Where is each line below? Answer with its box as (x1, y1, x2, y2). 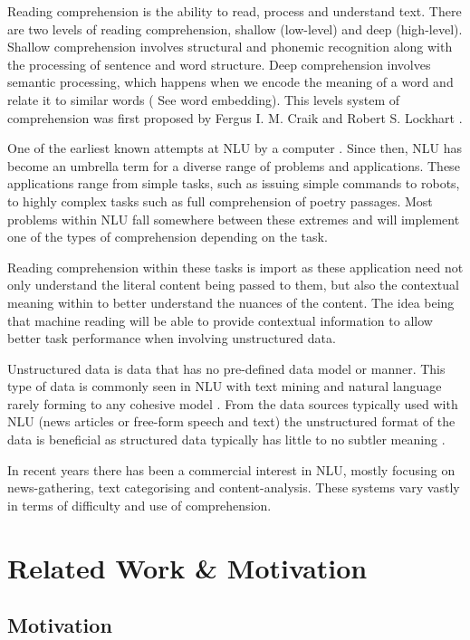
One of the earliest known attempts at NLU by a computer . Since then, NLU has (7, 139, 462, 158)
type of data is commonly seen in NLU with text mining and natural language (7, 377, 442, 396)
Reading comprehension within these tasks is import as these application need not (7, 257, 464, 276)
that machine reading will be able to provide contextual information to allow (7, 310, 433, 330)
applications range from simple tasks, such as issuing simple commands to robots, (7, 174, 460, 193)
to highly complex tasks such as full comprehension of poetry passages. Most (7, 191, 433, 210)
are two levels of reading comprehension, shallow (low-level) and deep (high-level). (7, 19, 463, 38)
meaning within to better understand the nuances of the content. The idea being (7, 292, 455, 311)
